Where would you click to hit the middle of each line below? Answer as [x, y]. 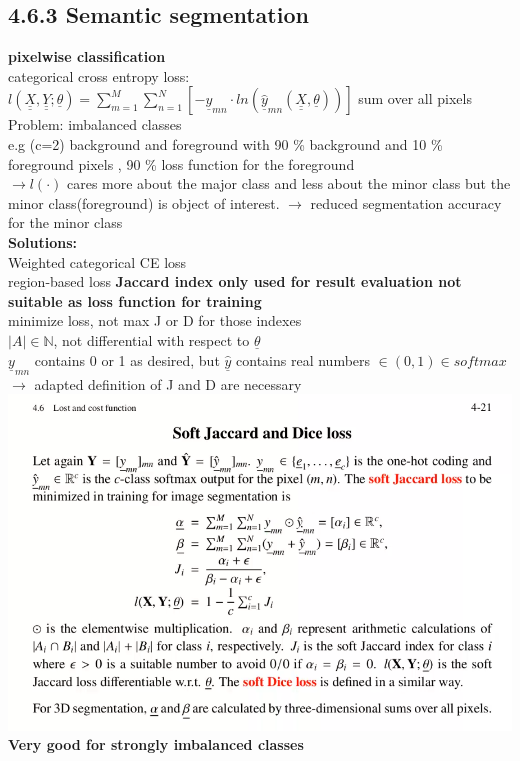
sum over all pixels [415, 98]
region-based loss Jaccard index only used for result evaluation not [235, 281]
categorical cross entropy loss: [99, 75]
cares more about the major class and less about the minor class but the [288, 183]
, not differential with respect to [151, 339]
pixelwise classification [87, 56]
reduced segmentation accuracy [406, 202]
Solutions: [42, 241]
